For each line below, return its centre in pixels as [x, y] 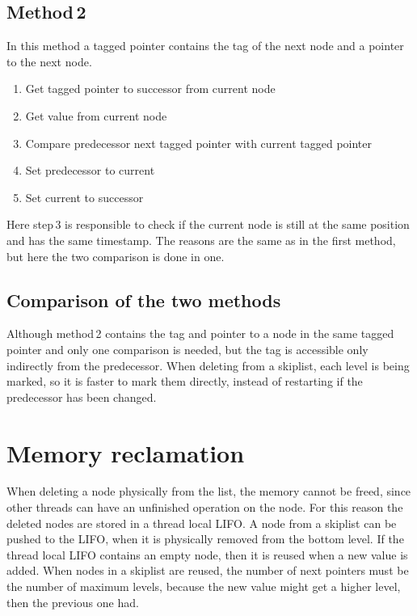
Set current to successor [84, 197]
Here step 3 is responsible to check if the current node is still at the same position [208, 224]
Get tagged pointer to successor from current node [150, 89]
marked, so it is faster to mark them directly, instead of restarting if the [185, 381]
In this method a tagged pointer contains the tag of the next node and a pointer [205, 46]
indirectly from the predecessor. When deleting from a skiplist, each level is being [208, 365]
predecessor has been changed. [82, 397]
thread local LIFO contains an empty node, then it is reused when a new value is [207, 554]
